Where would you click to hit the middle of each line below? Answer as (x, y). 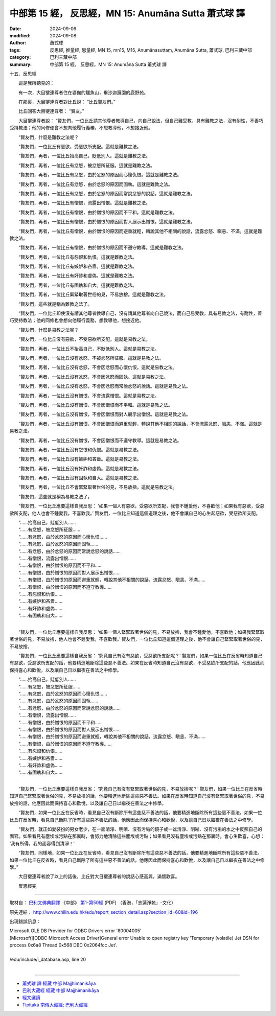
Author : (18, 43)
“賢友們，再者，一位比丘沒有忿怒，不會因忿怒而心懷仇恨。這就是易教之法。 (98, 367)
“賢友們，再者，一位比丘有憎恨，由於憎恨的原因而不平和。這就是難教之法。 (98, 212)
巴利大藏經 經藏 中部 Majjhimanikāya (61, 990)
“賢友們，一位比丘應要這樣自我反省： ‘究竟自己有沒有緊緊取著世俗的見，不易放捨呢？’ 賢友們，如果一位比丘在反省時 (140, 789)
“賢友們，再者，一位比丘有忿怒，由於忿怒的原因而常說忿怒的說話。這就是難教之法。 (107, 193)
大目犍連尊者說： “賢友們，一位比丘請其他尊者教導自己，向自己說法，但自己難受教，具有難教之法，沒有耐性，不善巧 (141, 121)
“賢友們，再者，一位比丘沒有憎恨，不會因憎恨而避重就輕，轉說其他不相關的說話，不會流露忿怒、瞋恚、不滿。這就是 (140, 424)
